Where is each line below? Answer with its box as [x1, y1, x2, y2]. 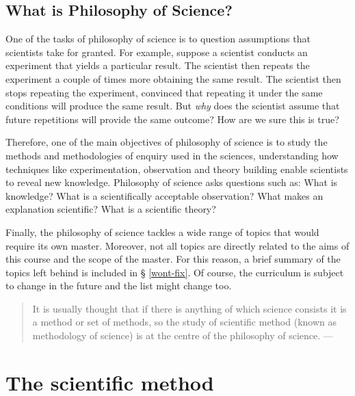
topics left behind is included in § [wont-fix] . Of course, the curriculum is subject [5, 265, 344, 279]
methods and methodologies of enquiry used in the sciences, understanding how [5, 148, 339, 162]
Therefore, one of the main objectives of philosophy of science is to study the [5, 135, 328, 149]
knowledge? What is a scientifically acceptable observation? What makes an [5, 188, 324, 202]
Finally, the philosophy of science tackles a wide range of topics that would [5, 224, 319, 239]
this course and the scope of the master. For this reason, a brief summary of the [5, 252, 341, 266]
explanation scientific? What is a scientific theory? [5, 202, 216, 216]
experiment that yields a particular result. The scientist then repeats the [5, 58, 310, 72]
